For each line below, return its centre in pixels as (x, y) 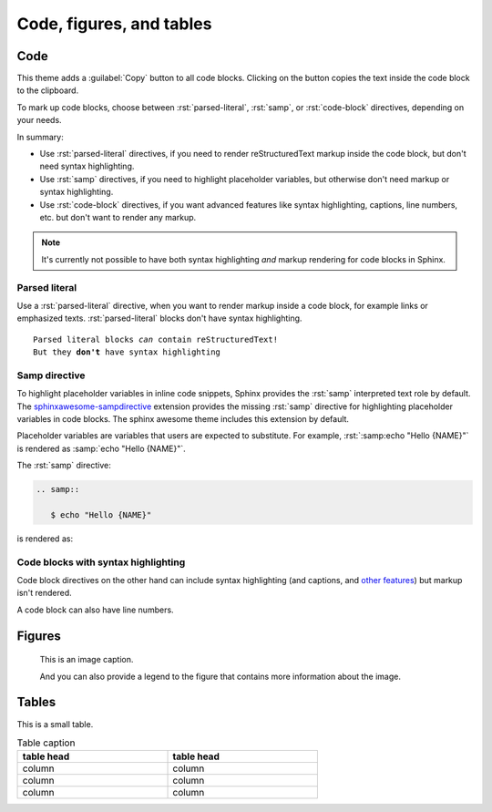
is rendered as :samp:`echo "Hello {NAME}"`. (101, 448)
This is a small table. (55, 724)
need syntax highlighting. (87, 166)
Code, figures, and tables (114, 24)
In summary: (40, 137)
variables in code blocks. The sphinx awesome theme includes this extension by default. (183, 418)
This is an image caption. (87, 660)
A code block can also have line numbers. (95, 610)
